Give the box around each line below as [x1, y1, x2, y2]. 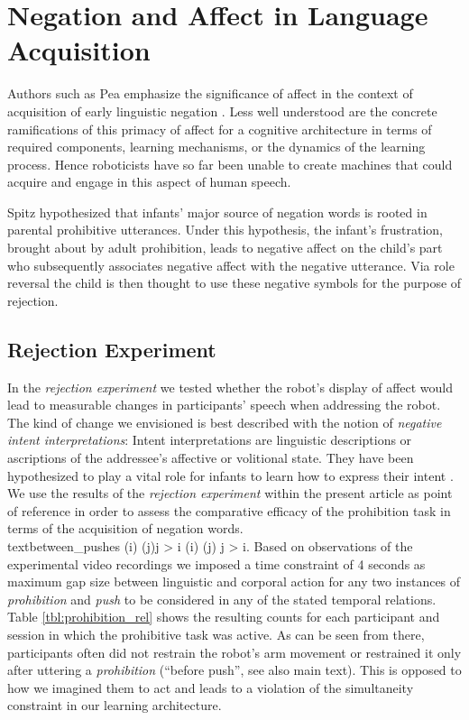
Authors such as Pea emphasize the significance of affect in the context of [7, 84, 413, 103]
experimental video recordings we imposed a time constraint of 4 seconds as [7, 554, 426, 573]
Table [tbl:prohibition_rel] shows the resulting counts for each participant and [7, 607, 440, 626]
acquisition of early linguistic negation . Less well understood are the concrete [7, 101, 437, 120]
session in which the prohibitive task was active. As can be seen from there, [7, 624, 425, 643]
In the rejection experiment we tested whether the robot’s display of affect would [7, 377, 454, 396]
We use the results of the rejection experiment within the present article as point [7, 484, 453, 503]
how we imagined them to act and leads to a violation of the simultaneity [7, 678, 414, 697]
